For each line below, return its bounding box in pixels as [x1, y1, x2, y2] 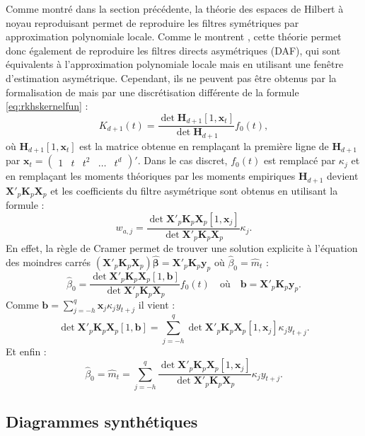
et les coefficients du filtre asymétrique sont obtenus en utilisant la [50, 183, 338, 197]
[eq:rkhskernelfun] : [6, 98, 88, 113]
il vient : [138, 297, 175, 311]
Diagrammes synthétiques [6, 411, 198, 432]
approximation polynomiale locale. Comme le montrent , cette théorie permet [6, 29, 342, 44]
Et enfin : [6, 343, 47, 358]
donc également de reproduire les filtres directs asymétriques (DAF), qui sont [6, 42, 341, 57]
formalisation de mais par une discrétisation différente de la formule [6, 84, 299, 99]
